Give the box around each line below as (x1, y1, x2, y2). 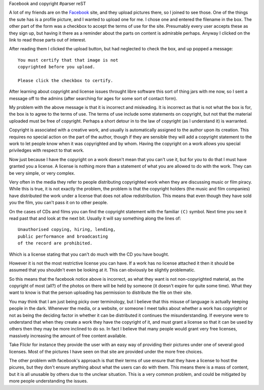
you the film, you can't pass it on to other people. (9, 200, 109, 205)
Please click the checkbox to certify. (18, 78, 113, 83)
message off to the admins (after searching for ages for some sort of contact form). (9, 95, 177, 101)
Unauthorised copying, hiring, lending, (18, 227, 116, 232)
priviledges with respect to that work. (9, 147, 85, 153)
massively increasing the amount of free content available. (9, 332, 127, 339)
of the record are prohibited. (18, 241, 93, 246)
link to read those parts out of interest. (9, 37, 87, 42)
